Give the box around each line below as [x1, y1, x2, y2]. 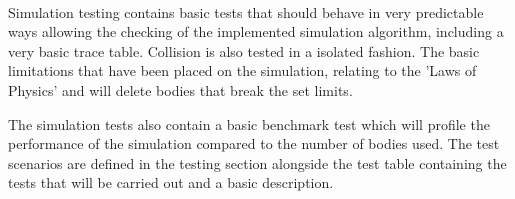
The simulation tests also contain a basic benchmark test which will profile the [8, 113, 490, 134]
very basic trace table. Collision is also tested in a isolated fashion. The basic [8, 40, 480, 61]
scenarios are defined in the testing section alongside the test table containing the [8, 152, 507, 173]
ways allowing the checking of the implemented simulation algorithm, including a [8, 21, 504, 42]
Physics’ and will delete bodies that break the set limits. [8, 79, 353, 100]
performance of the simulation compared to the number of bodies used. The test [8, 133, 500, 154]
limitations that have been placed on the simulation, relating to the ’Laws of [8, 60, 477, 81]
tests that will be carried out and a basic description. [8, 172, 334, 193]
